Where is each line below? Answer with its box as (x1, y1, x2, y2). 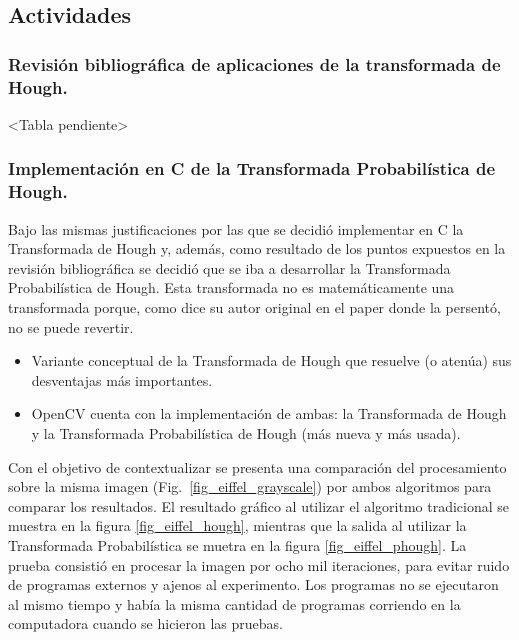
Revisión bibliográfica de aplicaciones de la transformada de (8, 51, 501, 76)
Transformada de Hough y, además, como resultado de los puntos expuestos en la (8, 238, 506, 259)
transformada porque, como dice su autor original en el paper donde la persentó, (8, 297, 501, 318)
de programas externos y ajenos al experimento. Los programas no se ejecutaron (8, 574, 499, 595)
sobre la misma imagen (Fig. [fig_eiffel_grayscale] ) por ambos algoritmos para (8, 476, 492, 497)
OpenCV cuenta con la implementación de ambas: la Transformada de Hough (31, 403, 507, 424)
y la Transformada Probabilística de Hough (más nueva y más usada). (31, 423, 461, 443)
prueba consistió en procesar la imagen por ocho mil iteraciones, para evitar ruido (8, 554, 510, 575)
